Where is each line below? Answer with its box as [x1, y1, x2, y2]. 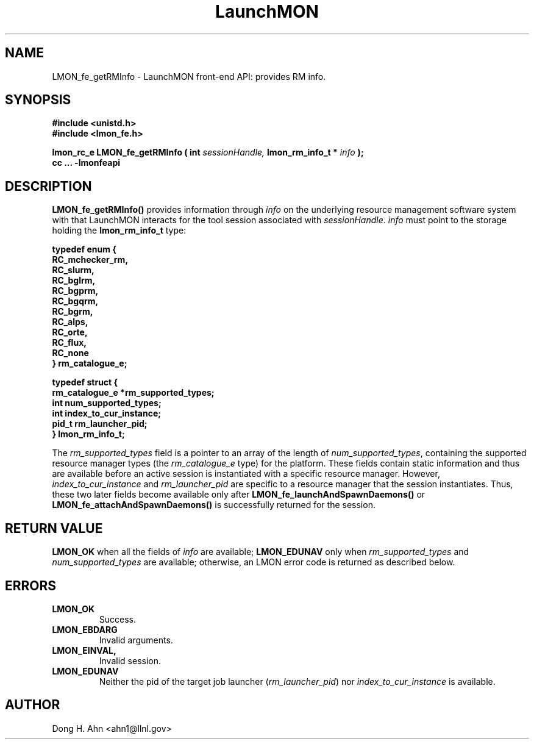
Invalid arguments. [99, 634, 173, 645]
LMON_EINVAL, [52, 645, 116, 656]
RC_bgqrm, [52, 296, 99, 307]
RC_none [52, 348, 89, 359]
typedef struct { [52, 377, 118, 388]
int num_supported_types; [52, 398, 162, 409]
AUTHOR [5, 697, 60, 713]
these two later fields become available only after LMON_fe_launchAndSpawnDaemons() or [52, 489, 425, 500]
